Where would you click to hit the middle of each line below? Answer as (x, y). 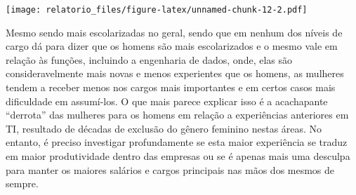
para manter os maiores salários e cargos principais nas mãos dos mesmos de (170, 169)
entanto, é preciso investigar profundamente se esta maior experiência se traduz (177, 142)
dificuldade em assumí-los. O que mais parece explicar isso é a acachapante (167, 101)
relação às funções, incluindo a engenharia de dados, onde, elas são (149, 59)
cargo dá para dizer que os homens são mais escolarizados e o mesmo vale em (172, 46)
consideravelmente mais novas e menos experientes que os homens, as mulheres (175, 73)
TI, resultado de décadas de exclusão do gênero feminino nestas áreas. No (164, 128)
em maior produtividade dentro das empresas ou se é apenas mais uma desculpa (178, 156)
